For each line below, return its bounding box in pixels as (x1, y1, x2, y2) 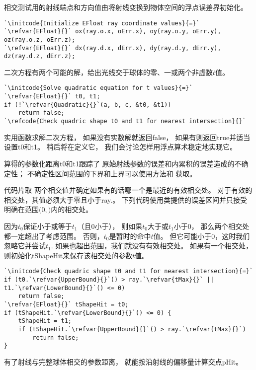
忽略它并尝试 (4, 240, 46, 251)
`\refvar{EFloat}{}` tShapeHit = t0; (4, 300, 129, 308)
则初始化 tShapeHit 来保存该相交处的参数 (4, 250, 133, 260)
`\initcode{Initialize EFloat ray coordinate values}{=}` (4, 19, 200, 27)
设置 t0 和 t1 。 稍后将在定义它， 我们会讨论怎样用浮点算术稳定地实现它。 (4, 142, 237, 152)
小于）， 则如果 (94, 221, 143, 231)
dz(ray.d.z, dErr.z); (4, 53, 76, 60)
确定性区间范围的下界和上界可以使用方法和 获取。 (34, 168, 197, 178)
